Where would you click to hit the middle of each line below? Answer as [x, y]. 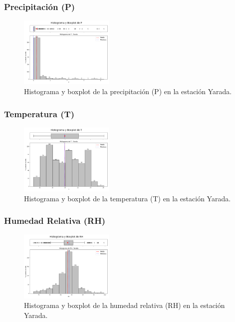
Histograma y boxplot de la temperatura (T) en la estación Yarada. [127, 198]
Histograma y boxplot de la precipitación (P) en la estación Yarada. [128, 91]
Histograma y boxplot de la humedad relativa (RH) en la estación [124, 305]
